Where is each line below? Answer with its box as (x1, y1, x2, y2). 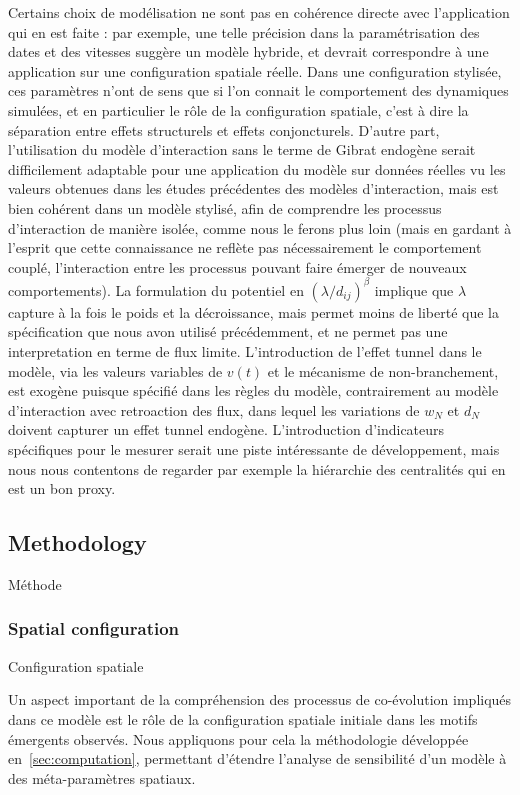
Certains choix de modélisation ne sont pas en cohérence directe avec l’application (8, 2, 510, 22)
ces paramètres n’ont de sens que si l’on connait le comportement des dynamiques (8, 80, 509, 101)
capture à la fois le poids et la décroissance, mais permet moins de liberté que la (8, 301, 499, 322)
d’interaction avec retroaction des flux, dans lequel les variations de (8, 399, 420, 420)
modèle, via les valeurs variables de (8, 360, 223, 381)
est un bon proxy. (8, 478, 116, 499)
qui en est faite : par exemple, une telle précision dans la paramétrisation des (8, 21, 480, 42)
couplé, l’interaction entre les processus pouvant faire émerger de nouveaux (8, 256, 467, 277)
